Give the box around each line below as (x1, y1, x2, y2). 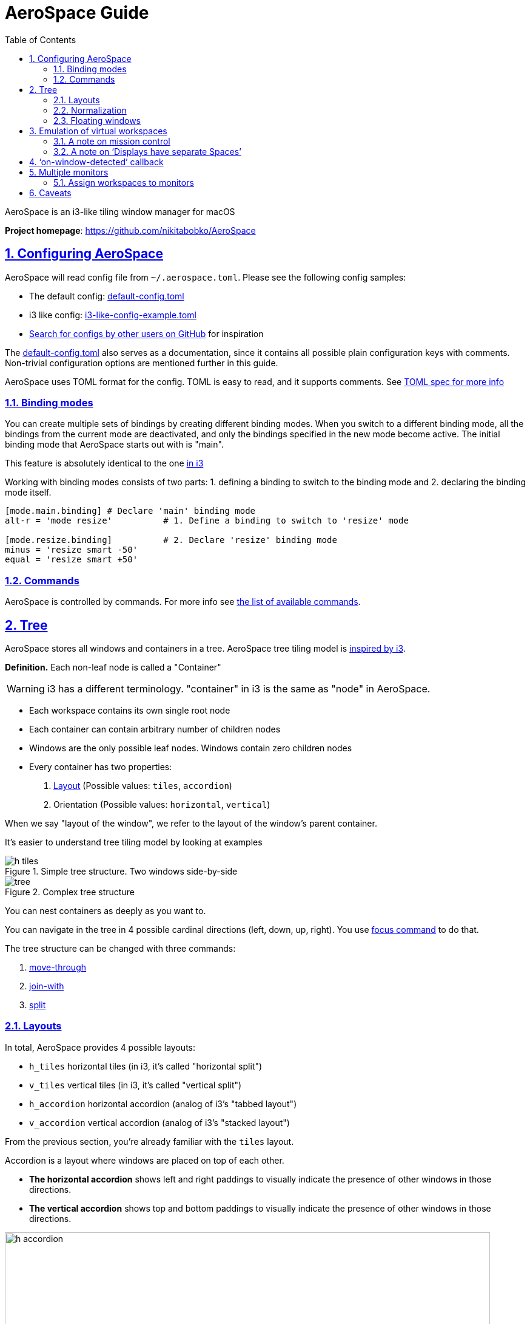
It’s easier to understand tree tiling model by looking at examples (5, 836, 263, 847)
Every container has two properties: (29, 761, 172, 772)
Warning (7, 682, 45, 695)
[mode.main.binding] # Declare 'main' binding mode (5, 506, 256, 516)
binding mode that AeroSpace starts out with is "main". (5, 439, 224, 450)
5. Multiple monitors (29, 166, 109, 177)
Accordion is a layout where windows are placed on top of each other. (5, 1155, 284, 1165)
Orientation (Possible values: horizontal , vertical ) (53, 799, 270, 810)
